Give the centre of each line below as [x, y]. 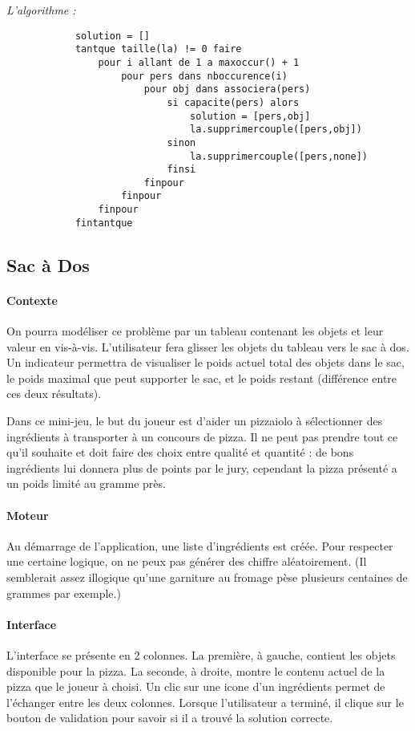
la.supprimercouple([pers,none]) [279, 156]
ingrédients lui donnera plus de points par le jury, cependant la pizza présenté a [202, 467]
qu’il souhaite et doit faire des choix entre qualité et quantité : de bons [180, 452]
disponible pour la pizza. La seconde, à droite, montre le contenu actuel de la [196, 670]
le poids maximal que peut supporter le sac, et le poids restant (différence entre [202, 378]
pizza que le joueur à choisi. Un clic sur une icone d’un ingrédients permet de [196, 686]
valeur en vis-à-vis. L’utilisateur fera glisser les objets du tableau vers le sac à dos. [208, 346]
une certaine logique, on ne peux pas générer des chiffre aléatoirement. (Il [187, 561]
